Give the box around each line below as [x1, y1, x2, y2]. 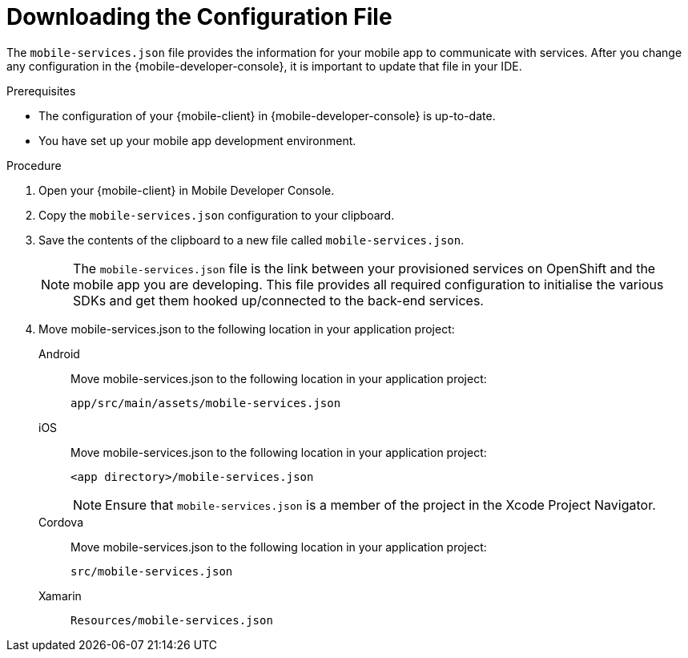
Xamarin [38, 588, 82, 603]
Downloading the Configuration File [6, 3, 392, 30]
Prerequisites [6, 83, 76, 98]
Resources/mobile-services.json [70, 613, 273, 627]
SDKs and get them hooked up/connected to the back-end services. [73, 292, 484, 309]
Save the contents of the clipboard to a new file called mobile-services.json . [38, 232, 465, 247]
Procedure [6, 158, 62, 172]
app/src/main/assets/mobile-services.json [70, 396, 341, 410]
